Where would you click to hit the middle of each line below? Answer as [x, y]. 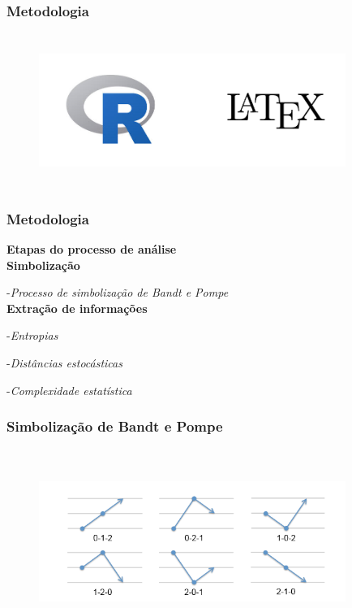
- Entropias [32, 335]
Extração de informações [77, 308]
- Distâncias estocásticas [64, 362]
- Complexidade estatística [69, 390]
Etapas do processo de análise [92, 249]
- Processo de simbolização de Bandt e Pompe [118, 292]
